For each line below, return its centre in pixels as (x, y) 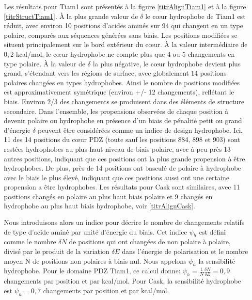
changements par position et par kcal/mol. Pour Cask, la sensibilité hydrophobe (123, 281)
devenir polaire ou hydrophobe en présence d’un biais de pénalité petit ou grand (123, 120)
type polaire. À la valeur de (45, 63)
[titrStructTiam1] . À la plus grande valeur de (71, 16)
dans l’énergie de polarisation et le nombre (185, 251)
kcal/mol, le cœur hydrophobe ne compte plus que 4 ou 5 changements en (125, 54)
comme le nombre (30, 242)
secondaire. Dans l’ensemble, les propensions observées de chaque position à (116, 111)
